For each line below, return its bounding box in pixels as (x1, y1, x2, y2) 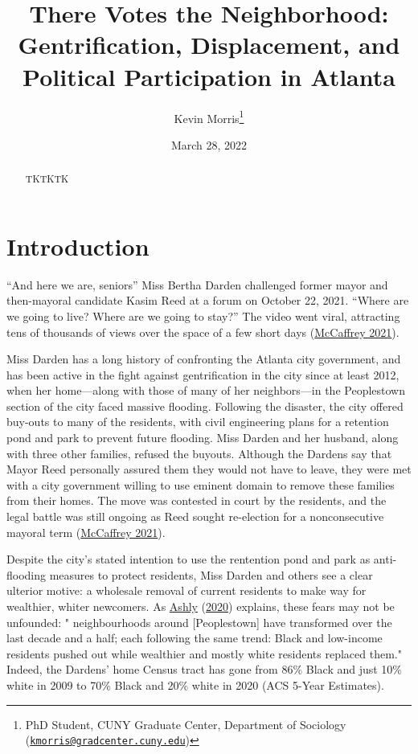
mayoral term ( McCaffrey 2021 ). (6, 523, 166, 540)
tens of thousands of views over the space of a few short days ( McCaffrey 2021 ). (6, 323, 400, 340)
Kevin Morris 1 (174, 107, 244, 126)
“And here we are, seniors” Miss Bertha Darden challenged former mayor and (6, 276, 388, 293)
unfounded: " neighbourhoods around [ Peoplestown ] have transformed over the (6, 613, 392, 630)
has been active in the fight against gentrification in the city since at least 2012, (6, 366, 400, 383)
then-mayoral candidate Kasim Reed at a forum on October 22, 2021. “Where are (6, 292, 409, 309)
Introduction (6, 229, 150, 262)
